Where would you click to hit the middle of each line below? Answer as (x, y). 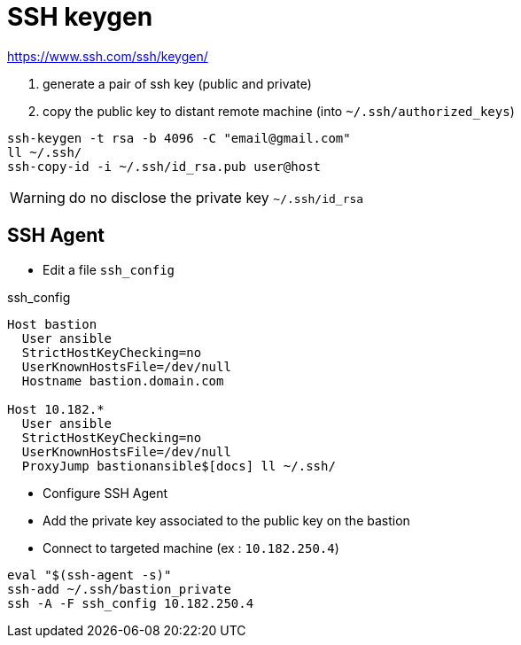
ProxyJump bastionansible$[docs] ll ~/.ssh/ (179, 466)
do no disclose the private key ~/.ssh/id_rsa (216, 197)
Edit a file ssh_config (109, 269)
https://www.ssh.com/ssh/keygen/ (108, 56)
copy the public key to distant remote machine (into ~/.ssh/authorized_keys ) (279, 111)
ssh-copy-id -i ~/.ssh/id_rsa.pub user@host (164, 166)
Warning (38, 197)
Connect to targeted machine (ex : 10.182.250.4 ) (191, 548)
